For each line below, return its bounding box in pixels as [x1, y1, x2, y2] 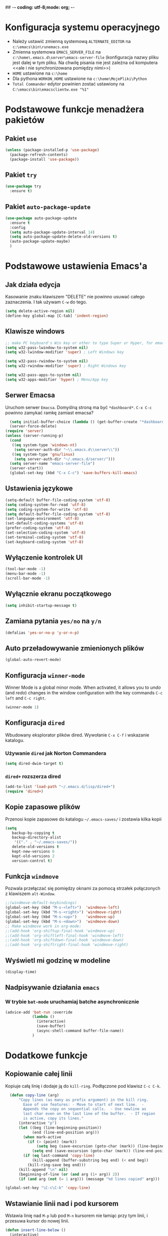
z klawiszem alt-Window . [5, 891, 56, 897]
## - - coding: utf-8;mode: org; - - [5, 5, 75, 10]
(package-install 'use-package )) [9, 157, 79, 162]
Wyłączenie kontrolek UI [5, 553, 83, 562]
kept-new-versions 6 [11, 849, 55, 854]
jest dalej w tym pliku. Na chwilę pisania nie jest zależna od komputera [12, 60, 158, 66]
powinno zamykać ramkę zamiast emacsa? [5, 409, 94, 416]
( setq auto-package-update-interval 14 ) [9, 230, 95, 235]
